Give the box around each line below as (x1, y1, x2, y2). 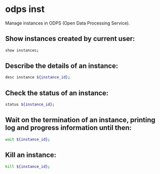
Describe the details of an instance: (5, 61, 118, 70)
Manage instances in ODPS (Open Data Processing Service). (5, 20, 130, 26)
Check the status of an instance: (5, 88, 109, 97)
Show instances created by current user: (5, 34, 135, 43)
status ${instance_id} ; (5, 102, 55, 107)
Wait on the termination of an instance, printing (5, 116, 156, 124)
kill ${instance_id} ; (5, 164, 50, 169)
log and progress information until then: (5, 123, 132, 132)
